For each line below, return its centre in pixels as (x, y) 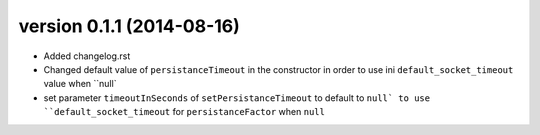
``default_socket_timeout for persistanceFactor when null (184, 112)
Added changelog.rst (87, 56)
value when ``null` (80, 84)
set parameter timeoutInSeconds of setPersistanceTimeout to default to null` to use (236, 97)
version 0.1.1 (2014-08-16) (129, 26)
